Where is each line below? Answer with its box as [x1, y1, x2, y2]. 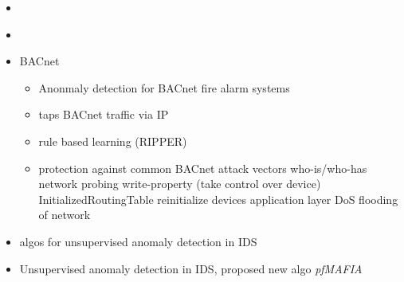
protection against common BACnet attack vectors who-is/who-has [38, 159, 367, 176]
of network [38, 206, 91, 223]
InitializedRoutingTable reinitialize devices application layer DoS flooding [38, 190, 398, 207]
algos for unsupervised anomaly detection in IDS [19, 233, 257, 249]
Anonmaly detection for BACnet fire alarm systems [38, 79, 290, 96]
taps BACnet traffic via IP [38, 106, 169, 123]
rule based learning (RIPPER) [38, 132, 187, 149]
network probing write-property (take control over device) [38, 175, 321, 192]
